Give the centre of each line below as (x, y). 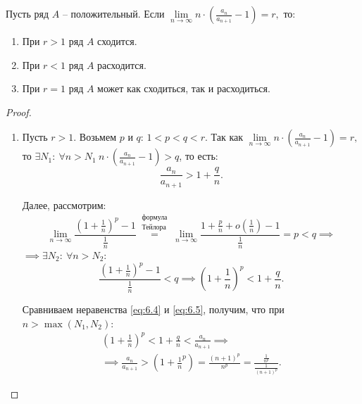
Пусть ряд (27, 13)
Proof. (19, 112)
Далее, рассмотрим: (64, 204)
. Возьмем (95, 137)
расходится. (122, 64)
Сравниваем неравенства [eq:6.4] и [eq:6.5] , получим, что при (153, 309)
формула (155, 218)
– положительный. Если (113, 13)
